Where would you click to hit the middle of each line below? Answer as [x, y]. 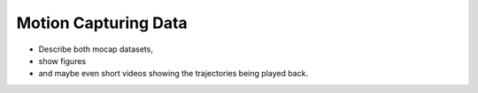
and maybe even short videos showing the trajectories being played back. [173, 74]
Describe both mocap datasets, [96, 49]
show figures [62, 61]
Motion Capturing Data [102, 23]
